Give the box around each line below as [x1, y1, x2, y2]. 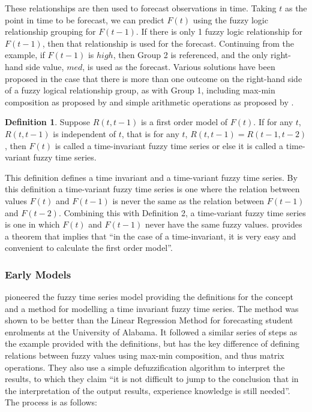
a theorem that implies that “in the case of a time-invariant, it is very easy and [5, 229, 296, 242]
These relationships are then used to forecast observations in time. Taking [5, 2, 277, 14]
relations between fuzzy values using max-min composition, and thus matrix [5, 349, 284, 362]
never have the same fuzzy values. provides [145, 218, 302, 231]
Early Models [5, 266, 71, 281]
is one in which [5, 218, 60, 231]
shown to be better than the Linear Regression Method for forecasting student [5, 314, 293, 326]
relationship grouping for [5, 25, 96, 38]
